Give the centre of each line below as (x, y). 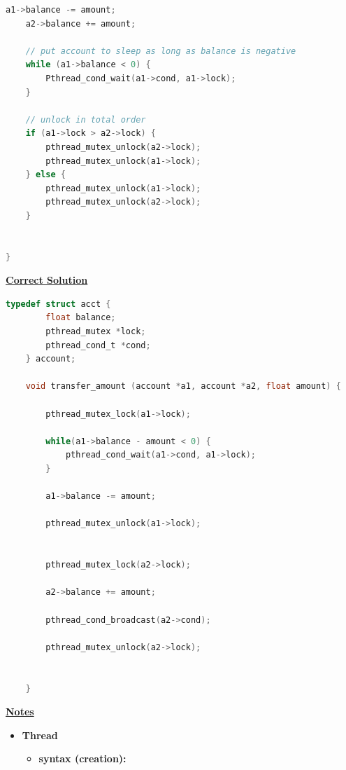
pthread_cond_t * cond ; (98, 345)
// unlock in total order (86, 119)
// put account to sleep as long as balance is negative (161, 51)
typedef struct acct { (58, 304)
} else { (45, 175)
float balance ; (81, 318)
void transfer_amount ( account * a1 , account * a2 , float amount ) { (183, 386)
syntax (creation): (82, 758)
